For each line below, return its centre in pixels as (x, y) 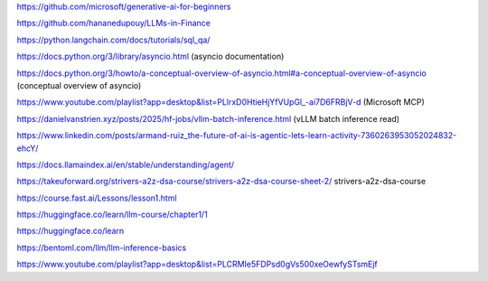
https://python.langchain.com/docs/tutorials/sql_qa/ (113, 40)
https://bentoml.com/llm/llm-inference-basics (102, 248)
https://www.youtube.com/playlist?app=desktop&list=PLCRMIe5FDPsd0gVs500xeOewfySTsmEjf (197, 264)
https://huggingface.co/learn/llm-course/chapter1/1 (112, 215)
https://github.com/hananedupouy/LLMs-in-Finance (114, 23)
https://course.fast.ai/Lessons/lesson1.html (97, 198)
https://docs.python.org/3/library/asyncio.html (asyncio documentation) (150, 56)
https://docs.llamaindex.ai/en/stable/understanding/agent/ (126, 164)
